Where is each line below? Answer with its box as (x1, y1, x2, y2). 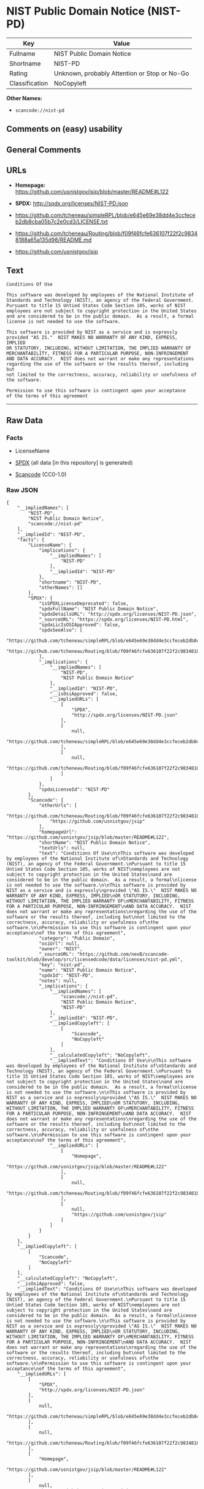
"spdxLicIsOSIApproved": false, (38, 622, 121, 628)
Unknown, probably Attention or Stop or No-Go (53, 69, 189, 77)
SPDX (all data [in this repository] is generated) (15, 459, 134, 466)
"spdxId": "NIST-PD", (38, 973, 94, 979)
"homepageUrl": (38, 829, 78, 836)
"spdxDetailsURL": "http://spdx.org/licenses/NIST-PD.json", (38, 612, 197, 618)
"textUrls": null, (38, 845, 86, 851)
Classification (9, 79, 49, 87)
